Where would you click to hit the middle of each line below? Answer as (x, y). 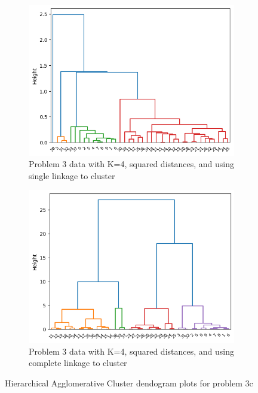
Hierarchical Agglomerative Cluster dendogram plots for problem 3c (129, 383)
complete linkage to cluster (78, 363)
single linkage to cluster (72, 175)
